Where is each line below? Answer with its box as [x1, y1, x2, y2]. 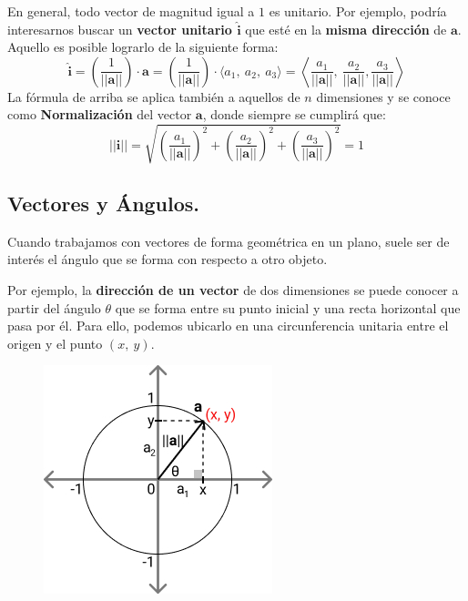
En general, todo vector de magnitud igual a [7, 2, 255, 20]
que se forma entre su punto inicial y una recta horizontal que [115, 298, 461, 317]
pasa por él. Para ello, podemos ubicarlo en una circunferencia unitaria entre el [7, 316, 449, 335]
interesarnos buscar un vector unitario [7, 19, 232, 38]
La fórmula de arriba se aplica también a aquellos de [7, 87, 300, 106]
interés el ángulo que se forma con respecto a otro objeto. [7, 250, 328, 269]
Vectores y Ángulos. [7, 188, 200, 217]
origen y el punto [7, 333, 103, 352]
